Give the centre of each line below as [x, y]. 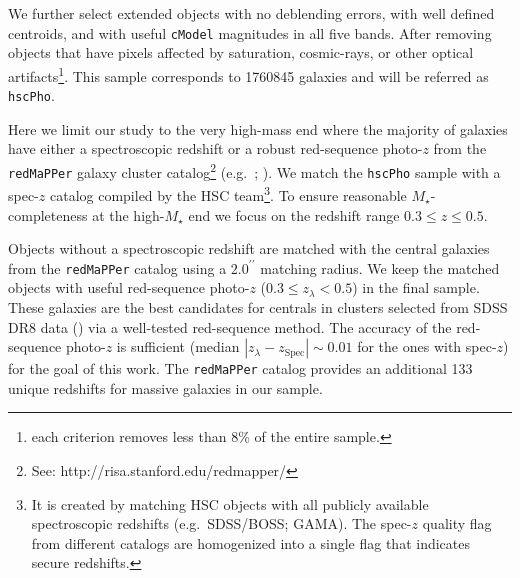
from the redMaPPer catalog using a [117, 267]
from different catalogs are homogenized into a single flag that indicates [251, 542]
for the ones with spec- [427, 346]
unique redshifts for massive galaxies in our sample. [165, 387]
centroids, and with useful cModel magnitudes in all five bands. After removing [250, 32]
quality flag [457, 523]
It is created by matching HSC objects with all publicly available [230, 503]
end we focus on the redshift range [294, 214]
